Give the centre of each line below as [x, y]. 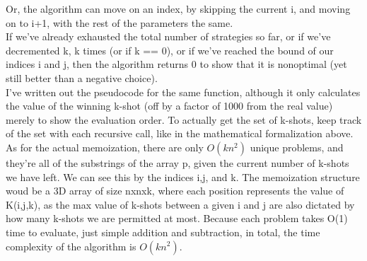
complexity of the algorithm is [71, 246]
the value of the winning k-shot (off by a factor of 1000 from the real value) [169, 106]
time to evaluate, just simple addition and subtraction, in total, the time [163, 232]
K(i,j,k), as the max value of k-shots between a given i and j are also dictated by [180, 204]
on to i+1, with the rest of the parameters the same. [120, 22]
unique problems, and [297, 147]
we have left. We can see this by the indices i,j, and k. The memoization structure [183, 176]
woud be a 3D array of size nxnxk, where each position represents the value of [175, 191]
